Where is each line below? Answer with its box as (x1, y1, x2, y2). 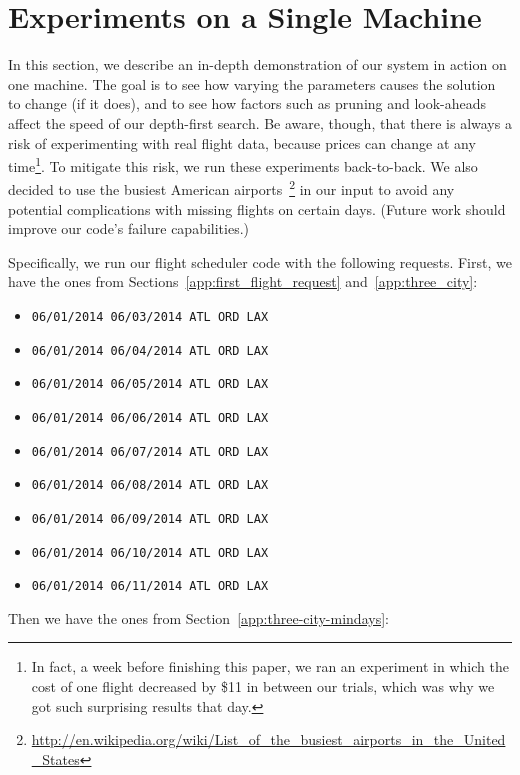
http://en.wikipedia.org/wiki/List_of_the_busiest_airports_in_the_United (31, 729, 506, 750)
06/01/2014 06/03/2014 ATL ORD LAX (31, 309, 269, 324)
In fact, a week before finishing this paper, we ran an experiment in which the (31, 656, 509, 677)
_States (31, 748, 80, 769)
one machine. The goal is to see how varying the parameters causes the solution (8, 73, 496, 94)
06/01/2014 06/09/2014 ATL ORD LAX (31, 511, 269, 526)
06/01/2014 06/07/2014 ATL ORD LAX (31, 444, 269, 459)
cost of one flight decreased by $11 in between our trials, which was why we (31, 676, 495, 697)
